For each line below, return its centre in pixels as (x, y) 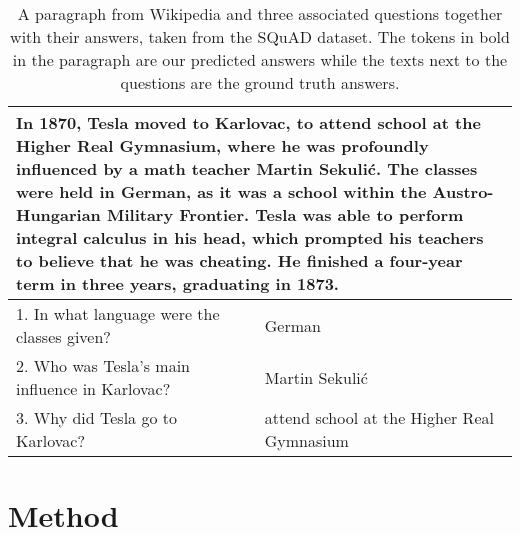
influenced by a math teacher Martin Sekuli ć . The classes (247, 168)
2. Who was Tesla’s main (103, 365)
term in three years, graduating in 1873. (177, 283)
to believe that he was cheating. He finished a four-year (239, 260)
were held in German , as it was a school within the (221, 191)
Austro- (463, 191)
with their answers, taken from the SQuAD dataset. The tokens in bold (260, 36)
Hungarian (58, 214)
